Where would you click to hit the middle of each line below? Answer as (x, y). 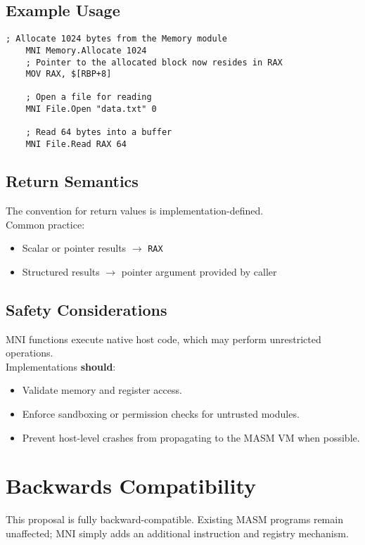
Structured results (61, 271)
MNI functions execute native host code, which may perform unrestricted (164, 339)
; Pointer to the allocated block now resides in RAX (154, 62)
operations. (30, 353)
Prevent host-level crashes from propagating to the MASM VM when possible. (191, 437)
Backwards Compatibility (131, 486)
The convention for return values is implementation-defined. (135, 210)
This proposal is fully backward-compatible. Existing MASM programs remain (174, 519)
